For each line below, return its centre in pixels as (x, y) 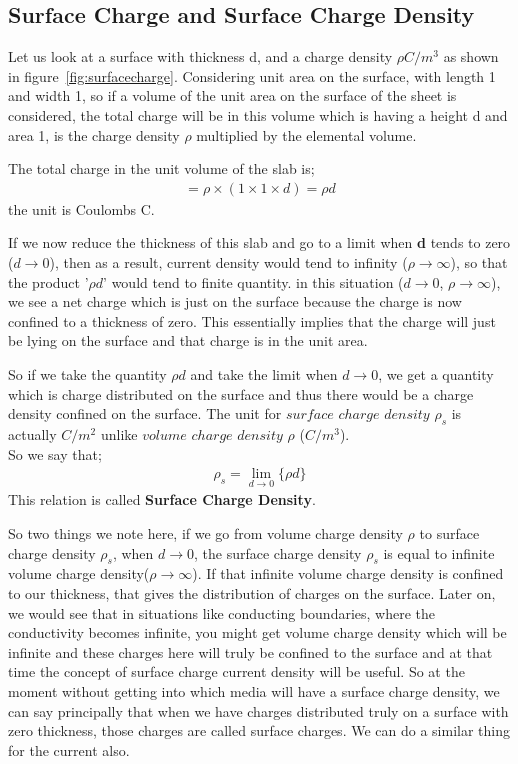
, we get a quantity (436, 373)
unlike (119, 433)
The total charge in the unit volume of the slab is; (161, 168)
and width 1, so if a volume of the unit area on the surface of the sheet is (232, 95)
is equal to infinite (439, 552)
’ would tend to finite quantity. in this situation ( (253, 281)
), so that (479, 261)
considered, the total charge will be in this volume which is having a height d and (258, 114)
